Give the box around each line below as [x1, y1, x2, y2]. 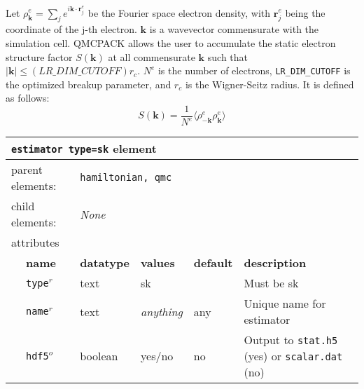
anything [141, 303, 183, 320]
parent [11, 161, 43, 178]
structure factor [6, 49, 73, 64]
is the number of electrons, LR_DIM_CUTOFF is [157, 63, 351, 78]
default [193, 254, 233, 271]
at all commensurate [108, 49, 195, 64]
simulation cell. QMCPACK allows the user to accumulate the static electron [6, 35, 336, 50]
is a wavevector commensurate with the [149, 22, 319, 36]
